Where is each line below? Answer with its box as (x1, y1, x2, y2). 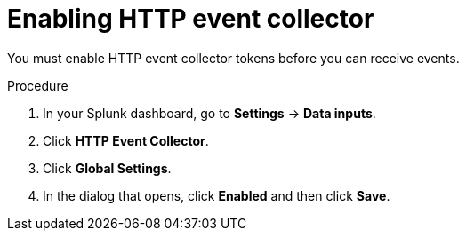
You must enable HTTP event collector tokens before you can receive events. (7, 50, 460, 66)
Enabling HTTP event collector (7, 4, 374, 34)
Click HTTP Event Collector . (43, 132, 209, 148)
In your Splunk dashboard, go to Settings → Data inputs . (43, 105, 376, 121)
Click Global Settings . (43, 160, 172, 176)
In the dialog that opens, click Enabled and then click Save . (43, 187, 390, 203)
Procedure (7, 77, 68, 93)
